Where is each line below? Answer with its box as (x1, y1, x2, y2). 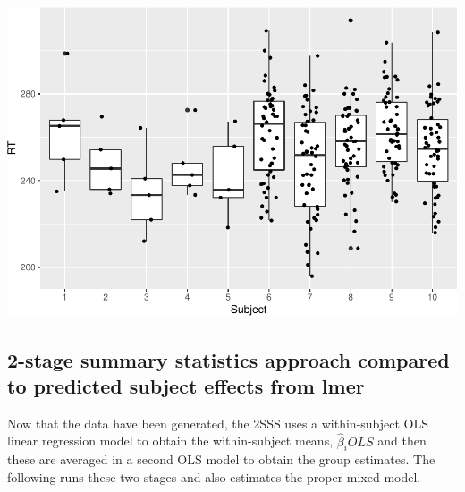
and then (377, 431, 427, 450)
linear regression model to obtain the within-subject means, (7, 431, 334, 450)
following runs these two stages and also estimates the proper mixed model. (7, 468, 421, 487)
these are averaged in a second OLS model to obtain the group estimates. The (7, 450, 435, 469)
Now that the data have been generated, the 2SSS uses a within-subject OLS (7, 413, 429, 432)
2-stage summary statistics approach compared (7, 345, 450, 373)
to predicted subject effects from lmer (7, 372, 365, 400)
